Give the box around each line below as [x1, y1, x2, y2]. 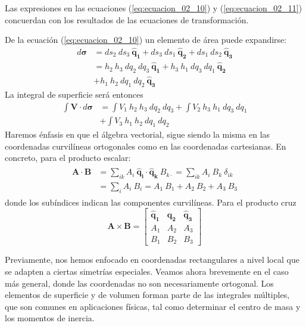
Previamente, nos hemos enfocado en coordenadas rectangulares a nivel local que [5, 253, 299, 266]
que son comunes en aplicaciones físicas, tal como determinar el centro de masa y [5, 300, 301, 312]
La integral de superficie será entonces [5, 88, 143, 100]
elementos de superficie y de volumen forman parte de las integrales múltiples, [5, 288, 290, 301]
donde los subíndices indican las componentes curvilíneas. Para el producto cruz [5, 195, 296, 208]
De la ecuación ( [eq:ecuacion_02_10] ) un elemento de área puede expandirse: [5, 33, 287, 46]
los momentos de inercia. [5, 312, 95, 324]
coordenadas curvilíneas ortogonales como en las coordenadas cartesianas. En [5, 139, 286, 152]
